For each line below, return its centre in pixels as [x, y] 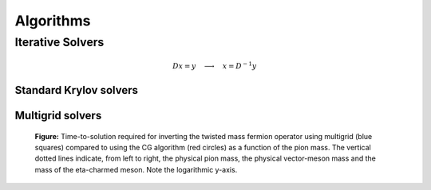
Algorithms [53, 21]
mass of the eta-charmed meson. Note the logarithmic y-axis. [136, 169]
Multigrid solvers [58, 116]
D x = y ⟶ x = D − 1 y [214, 66]
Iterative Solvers [59, 42]
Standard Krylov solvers [77, 90]
